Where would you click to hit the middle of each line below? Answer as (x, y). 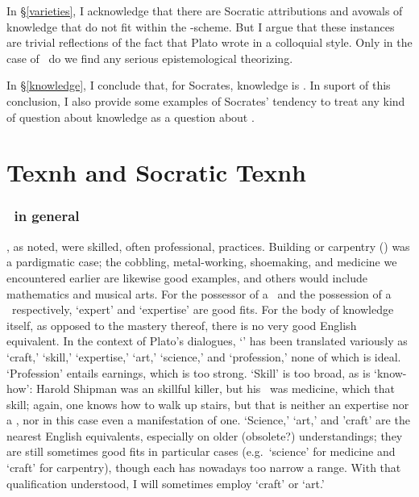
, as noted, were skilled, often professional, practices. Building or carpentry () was (208, 246)
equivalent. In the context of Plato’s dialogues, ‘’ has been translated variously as (207, 341)
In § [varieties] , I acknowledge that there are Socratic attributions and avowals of (205, 10)
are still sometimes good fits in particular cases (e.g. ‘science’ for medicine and (201, 451)
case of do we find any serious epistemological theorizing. (150, 58)
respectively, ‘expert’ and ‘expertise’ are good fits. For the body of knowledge (203, 309)
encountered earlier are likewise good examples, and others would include (187, 277)
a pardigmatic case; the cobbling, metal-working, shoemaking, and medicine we (202, 262)
